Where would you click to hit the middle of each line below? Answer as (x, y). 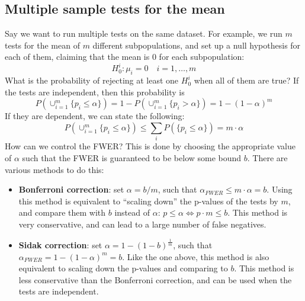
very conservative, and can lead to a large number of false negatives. (142, 224)
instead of (132, 212)
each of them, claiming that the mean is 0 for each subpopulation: (125, 57)
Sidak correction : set (60, 244)
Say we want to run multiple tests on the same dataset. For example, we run (144, 33)
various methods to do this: (54, 169)
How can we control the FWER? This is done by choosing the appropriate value (150, 146)
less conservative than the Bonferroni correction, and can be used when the (155, 279)
